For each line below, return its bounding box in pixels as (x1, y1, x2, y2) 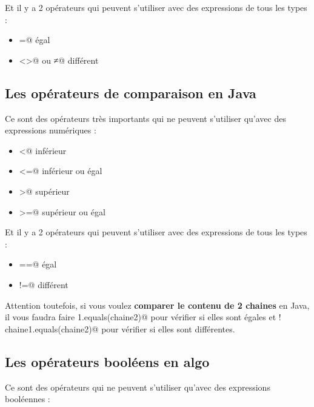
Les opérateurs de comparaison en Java (5, 83, 256, 102)
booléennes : (5, 392, 50, 405)
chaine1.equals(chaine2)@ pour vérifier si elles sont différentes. (5, 322, 235, 335)
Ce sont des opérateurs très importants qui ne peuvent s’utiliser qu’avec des (5, 112, 286, 124)
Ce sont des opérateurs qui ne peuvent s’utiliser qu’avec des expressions (5, 380, 270, 393)
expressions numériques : (5, 124, 96, 136)
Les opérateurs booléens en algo (5, 352, 210, 371)
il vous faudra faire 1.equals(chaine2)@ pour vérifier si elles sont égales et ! (5, 311, 281, 323)
